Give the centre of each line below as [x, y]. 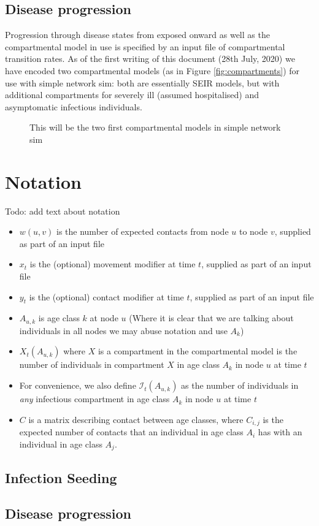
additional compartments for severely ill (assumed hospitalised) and [132, 95]
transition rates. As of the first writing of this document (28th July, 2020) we [150, 59]
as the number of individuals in [240, 385]
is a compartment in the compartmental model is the [198, 351]
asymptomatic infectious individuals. [74, 106]
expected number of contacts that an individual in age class [131, 432]
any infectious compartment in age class [94, 399]
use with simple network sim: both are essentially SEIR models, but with [142, 82]
